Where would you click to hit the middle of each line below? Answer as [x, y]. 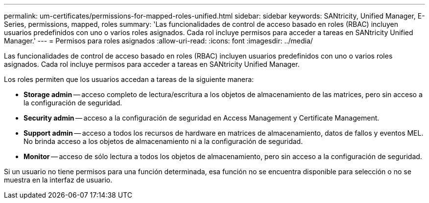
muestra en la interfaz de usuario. [58, 180]
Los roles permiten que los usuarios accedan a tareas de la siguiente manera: [129, 79]
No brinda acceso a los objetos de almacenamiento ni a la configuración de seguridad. [163, 141]
